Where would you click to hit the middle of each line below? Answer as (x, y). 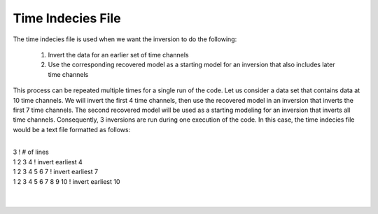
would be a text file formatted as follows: (72, 129)
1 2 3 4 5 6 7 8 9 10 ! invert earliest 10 (66, 181)
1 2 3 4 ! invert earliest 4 (48, 162)
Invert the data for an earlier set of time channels (118, 55)
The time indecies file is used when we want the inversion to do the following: (125, 39)
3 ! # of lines (31, 152)
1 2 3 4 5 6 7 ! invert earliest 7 (56, 172)
